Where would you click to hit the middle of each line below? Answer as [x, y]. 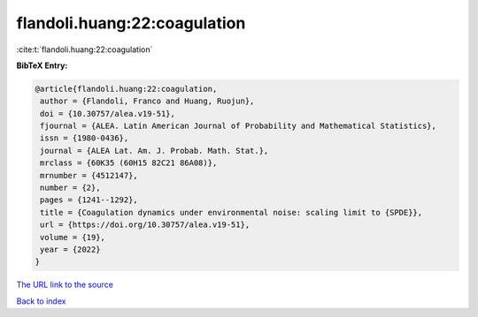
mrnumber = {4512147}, [89, 175]
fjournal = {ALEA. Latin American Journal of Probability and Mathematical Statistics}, [239, 126]
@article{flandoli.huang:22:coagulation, [126, 89]
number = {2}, [70, 188]
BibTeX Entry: [42, 65]
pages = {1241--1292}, [89, 200]
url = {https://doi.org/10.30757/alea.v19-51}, [145, 225]
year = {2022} [70, 249]
